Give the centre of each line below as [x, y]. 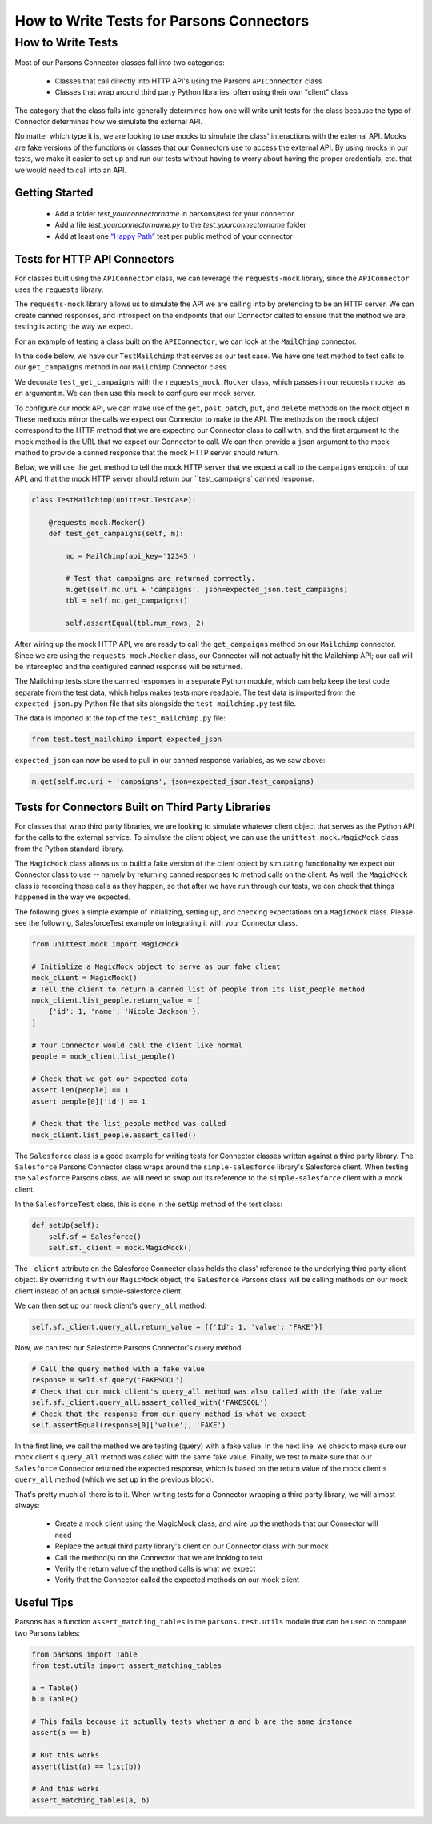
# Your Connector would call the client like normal [137, 1045]
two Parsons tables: [47, 1633]
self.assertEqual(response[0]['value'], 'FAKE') [129, 1425]
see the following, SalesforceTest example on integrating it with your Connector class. [156, 923]
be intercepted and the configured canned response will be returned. [129, 666]
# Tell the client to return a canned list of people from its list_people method [198, 989]
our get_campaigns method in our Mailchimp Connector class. [122, 367]
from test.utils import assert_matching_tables [126, 1666]
